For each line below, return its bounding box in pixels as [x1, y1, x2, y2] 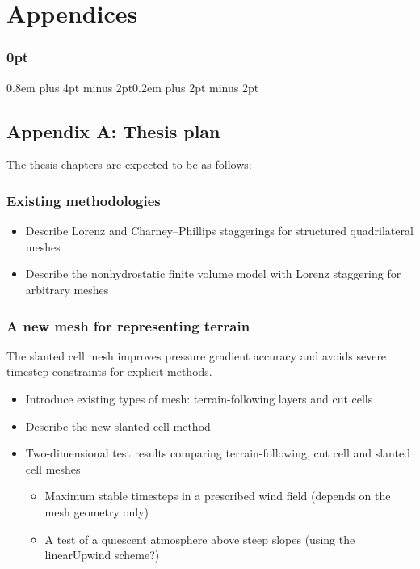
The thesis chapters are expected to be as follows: [6, 156, 252, 173]
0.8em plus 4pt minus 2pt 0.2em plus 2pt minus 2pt [6, 78, 259, 95]
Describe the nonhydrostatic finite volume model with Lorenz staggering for [25, 265, 401, 282]
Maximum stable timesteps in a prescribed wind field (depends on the [44, 487, 391, 504]
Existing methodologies [6, 190, 161, 210]
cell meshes [25, 460, 81, 477]
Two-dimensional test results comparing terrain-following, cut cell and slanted [25, 445, 410, 462]
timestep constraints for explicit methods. [6, 363, 212, 380]
